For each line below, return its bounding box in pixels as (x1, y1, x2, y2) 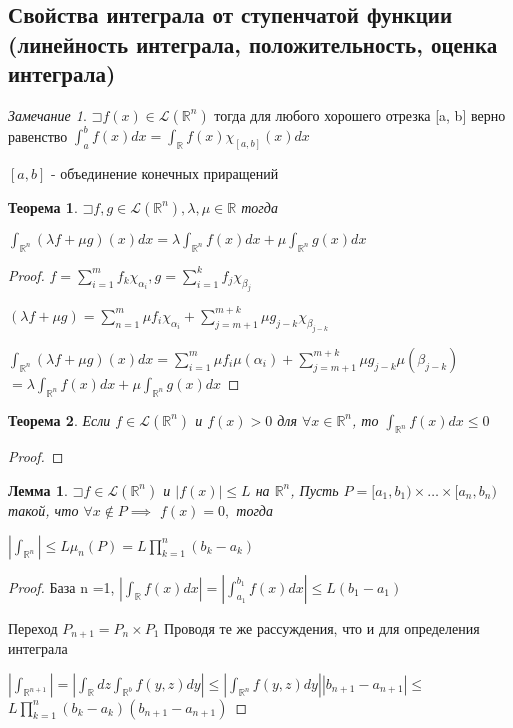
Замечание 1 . (8, 104, 87, 125)
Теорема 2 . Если (8, 409, 111, 430)
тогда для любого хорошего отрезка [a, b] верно (214, 104, 506, 125)
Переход (8, 617, 58, 638)
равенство (8, 125, 68, 146)
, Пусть (290, 479, 339, 500)
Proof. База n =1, (8, 576, 115, 597)
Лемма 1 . (8, 479, 68, 500)
